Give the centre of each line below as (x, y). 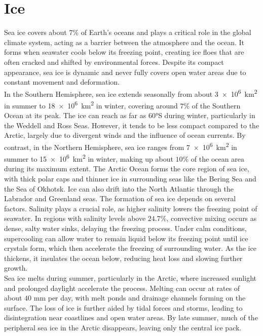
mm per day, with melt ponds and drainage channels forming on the (140, 298)
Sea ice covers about (35, 32)
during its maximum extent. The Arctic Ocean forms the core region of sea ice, (127, 169)
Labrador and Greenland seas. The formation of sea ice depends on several (120, 198)
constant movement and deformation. (62, 82)
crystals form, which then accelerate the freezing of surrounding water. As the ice (130, 248)
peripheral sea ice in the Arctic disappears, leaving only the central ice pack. (123, 327)
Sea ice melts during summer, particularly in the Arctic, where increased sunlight (130, 278)
